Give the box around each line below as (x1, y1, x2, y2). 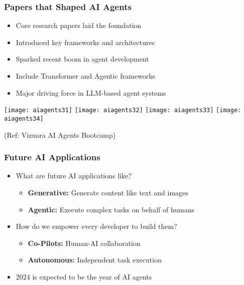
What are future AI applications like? (16, 170, 132, 181)
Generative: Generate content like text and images (28, 187, 188, 197)
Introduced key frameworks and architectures (16, 37, 155, 47)
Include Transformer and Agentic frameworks (16, 71, 156, 81)
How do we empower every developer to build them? (16, 221, 177, 231)
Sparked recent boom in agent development (16, 54, 149, 64)
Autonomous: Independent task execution (28, 254, 162, 265)
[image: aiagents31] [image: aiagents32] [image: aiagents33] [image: (4, 107, 241, 114)
